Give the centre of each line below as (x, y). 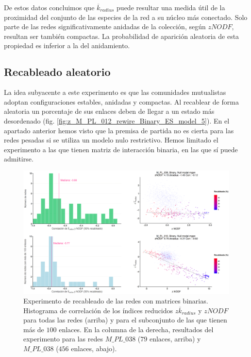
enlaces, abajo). (94, 348)
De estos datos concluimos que (49, 7)
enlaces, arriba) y (175, 339)
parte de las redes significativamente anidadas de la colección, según (105, 27)
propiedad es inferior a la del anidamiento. (67, 45)
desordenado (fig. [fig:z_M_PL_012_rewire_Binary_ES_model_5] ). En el (117, 120)
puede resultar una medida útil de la (171, 7)
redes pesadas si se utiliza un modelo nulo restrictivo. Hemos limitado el (111, 140)
